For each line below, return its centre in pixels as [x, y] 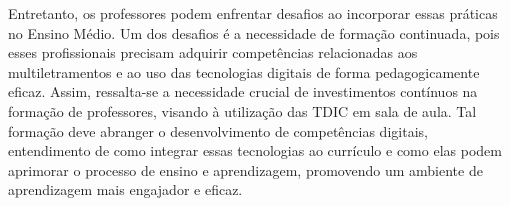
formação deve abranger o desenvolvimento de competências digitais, [218, 130]
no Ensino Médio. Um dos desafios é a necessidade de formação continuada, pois [254, 32]
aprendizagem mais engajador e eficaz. [125, 189]
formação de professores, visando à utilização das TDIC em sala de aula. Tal [242, 110]
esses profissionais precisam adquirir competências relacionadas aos [213, 52]
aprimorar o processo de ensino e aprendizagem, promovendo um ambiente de [245, 169]
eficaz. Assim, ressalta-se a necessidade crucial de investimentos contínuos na [243, 91]
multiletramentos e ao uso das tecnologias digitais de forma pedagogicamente [244, 71]
